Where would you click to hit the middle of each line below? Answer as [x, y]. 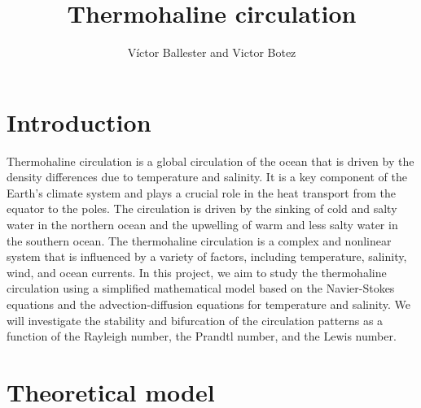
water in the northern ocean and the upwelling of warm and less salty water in [202, 225]
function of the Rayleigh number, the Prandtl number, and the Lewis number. [202, 336]
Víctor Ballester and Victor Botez [212, 52]
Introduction [79, 122]
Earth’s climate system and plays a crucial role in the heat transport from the [201, 192]
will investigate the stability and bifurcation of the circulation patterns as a [195, 320]
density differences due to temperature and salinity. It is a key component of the [207, 177]
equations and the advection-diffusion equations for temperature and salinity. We [208, 304]
